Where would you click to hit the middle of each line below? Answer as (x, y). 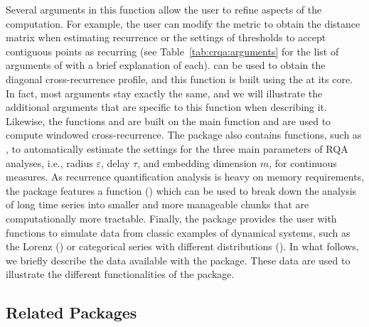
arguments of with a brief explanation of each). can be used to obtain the (166, 65)
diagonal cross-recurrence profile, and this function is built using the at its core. (179, 79)
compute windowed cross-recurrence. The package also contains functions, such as (184, 135)
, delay (115, 162)
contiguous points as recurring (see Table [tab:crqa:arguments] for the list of (172, 51)
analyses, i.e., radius (49, 162)
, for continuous (303, 162)
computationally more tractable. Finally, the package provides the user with (171, 218)
